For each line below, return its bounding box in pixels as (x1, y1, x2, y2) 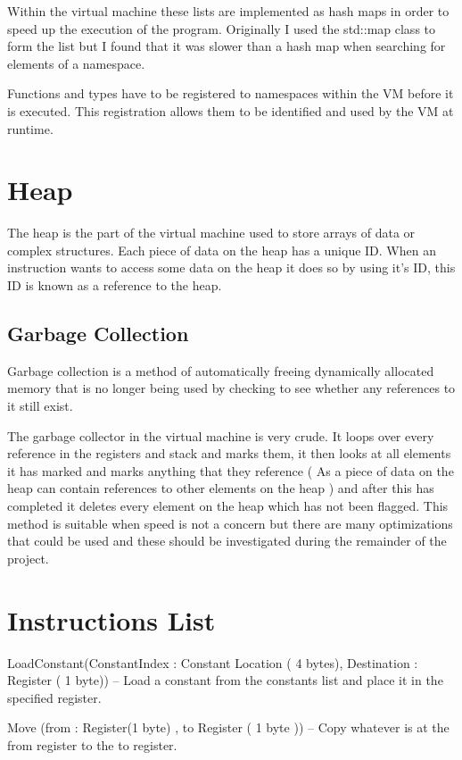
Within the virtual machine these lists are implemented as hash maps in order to (7, 2, 450, 20)
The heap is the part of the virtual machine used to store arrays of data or (7, 223, 416, 242)
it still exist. (7, 397, 73, 415)
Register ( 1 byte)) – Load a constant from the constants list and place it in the (7, 671, 443, 689)
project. (7, 548, 49, 567)
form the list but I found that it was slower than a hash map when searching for (7, 37, 446, 55)
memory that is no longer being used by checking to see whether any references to (7, 379, 456, 397)
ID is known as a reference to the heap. (7, 276, 222, 295)
